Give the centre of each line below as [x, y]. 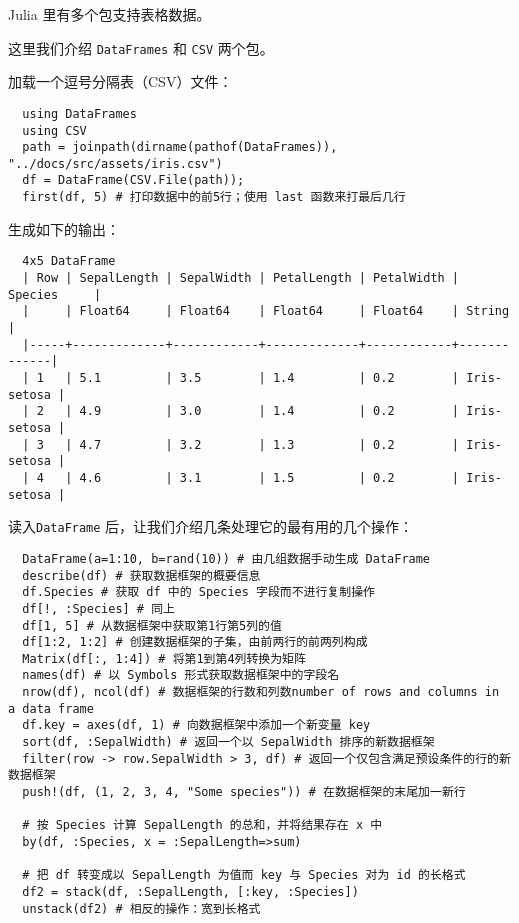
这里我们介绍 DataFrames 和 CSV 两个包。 [141, 47]
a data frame [51, 708]
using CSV [54, 130]
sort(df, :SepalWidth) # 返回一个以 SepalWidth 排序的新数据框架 [228, 742]
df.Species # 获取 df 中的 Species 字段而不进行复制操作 [198, 592]
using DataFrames [79, 113]
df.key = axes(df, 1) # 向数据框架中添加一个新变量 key [196, 725]
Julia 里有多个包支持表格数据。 [109, 14]
